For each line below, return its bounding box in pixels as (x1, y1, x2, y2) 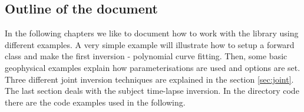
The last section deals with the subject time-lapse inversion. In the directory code (5, 84, 299, 97)
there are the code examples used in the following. (5, 96, 186, 108)
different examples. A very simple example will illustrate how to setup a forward (5, 38, 295, 50)
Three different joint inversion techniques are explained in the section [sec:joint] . (5, 73, 294, 85)
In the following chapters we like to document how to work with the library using (5, 27, 299, 39)
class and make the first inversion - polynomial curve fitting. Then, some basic (5, 50, 288, 62)
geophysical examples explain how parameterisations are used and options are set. (5, 61, 300, 73)
